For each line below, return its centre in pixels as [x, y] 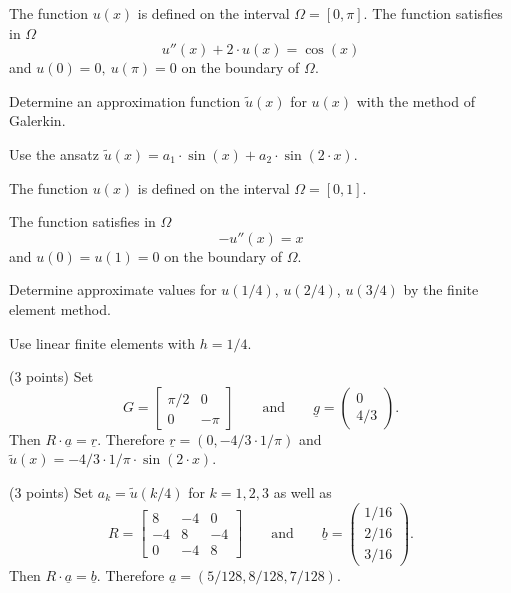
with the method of [415, 100]
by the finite [441, 289]
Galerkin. [37, 120]
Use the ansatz [54, 153]
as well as [302, 491]
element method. [60, 308]
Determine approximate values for [113, 289]
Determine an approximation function [125, 100]
